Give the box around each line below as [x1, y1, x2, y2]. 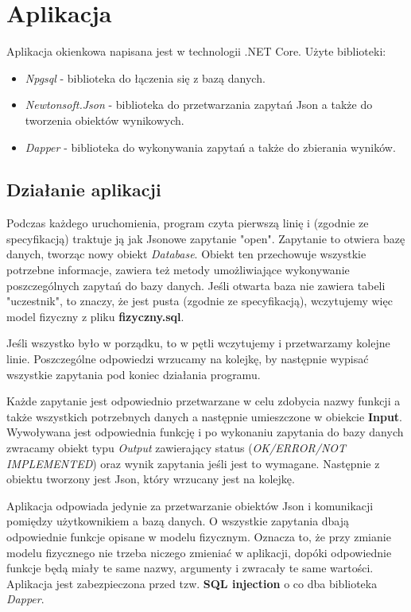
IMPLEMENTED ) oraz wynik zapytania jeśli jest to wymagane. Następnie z [6, 455, 380, 471]
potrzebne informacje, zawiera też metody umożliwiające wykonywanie [6, 261, 350, 278]
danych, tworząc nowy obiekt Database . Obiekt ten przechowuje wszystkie [6, 246, 366, 262]
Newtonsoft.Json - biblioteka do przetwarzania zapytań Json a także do [25, 96, 373, 113]
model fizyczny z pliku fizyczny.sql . [6, 308, 184, 324]
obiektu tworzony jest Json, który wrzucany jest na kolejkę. [6, 471, 295, 487]
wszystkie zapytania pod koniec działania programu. [6, 366, 261, 382]
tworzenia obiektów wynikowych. [25, 111, 184, 128]
